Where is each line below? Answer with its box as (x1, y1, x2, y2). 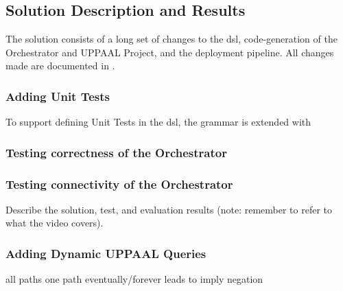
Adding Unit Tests (5, 87, 110, 104)
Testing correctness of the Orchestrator (5, 143, 227, 161)
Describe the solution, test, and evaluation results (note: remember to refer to (5, 202, 333, 216)
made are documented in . (5, 58, 115, 73)
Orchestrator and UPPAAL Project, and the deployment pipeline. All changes (5, 45, 334, 59)
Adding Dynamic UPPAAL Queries (5, 244, 206, 261)
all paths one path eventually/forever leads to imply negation (5, 272, 263, 286)
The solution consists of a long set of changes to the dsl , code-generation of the (5, 32, 338, 46)
